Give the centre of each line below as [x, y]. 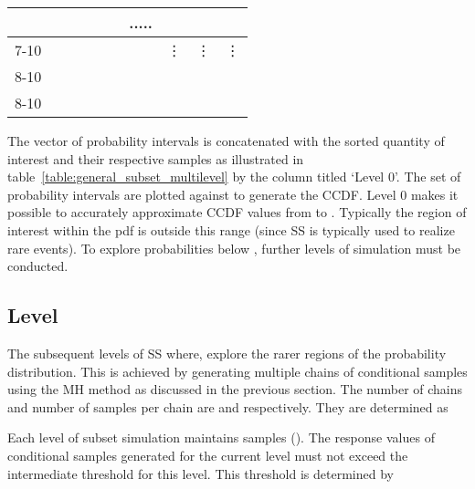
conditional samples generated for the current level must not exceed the [208, 455]
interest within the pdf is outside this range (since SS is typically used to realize [231, 229]
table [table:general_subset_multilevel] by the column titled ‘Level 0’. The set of [234, 177]
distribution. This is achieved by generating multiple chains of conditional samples [237, 371]
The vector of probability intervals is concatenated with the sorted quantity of [226, 140]
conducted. [38, 266]
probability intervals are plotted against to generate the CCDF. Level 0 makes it [233, 194]
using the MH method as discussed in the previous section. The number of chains [235, 389]
